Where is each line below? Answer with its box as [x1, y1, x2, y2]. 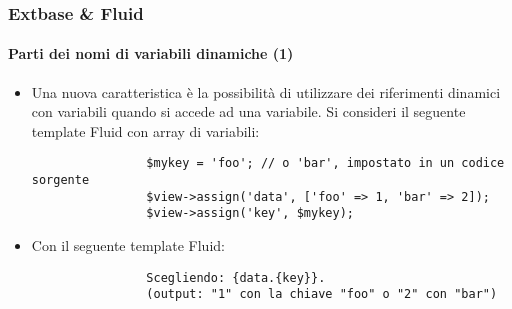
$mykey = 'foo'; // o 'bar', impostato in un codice [146, 156, 505, 171]
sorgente [31, 173, 90, 188]
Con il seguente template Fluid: [31, 235, 225, 256]
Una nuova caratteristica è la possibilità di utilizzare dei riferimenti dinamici [31, 81, 501, 102]
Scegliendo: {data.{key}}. [146, 270, 326, 285]
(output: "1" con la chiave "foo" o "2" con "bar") [146, 287, 498, 302]
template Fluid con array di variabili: [31, 120, 260, 141]
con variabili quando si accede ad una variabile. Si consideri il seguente [31, 101, 466, 122]
